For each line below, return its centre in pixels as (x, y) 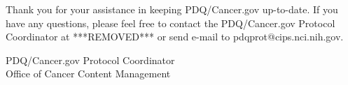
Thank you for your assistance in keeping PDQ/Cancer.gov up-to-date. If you (172, 9)
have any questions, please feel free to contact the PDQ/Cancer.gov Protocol (170, 23)
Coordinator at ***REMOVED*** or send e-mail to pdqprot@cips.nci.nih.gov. (175, 37)
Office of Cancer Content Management (88, 74)
